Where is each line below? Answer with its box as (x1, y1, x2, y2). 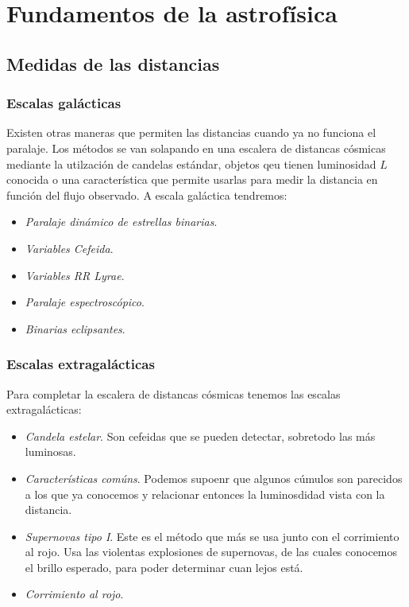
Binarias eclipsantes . (25, 320, 125, 337)
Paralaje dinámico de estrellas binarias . (25, 213, 218, 230)
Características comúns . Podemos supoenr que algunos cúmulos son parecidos (25, 469, 403, 486)
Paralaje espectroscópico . (25, 294, 145, 310)
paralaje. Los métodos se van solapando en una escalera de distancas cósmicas (6, 139, 386, 156)
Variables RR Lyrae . (25, 267, 125, 283)
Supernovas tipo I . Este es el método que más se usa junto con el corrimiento (25, 527, 399, 544)
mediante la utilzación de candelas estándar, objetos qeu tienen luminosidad (6, 155, 376, 172)
